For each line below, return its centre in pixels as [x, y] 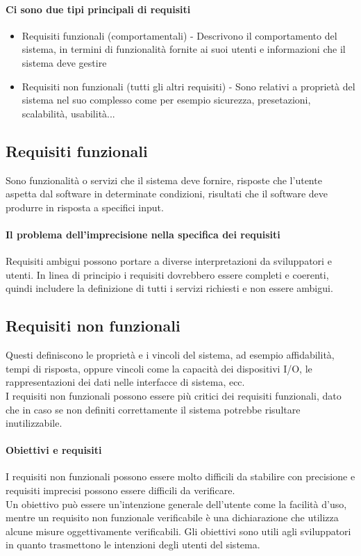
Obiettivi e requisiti [54, 450]
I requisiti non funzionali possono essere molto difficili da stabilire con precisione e [180, 476]
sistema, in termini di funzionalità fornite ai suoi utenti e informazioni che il [184, 49]
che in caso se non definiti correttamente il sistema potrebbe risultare [153, 409]
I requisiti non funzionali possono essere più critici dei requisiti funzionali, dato [174, 395]
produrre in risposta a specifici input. [85, 207]
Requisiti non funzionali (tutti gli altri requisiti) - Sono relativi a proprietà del [188, 86]
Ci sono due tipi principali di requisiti [98, 9]
